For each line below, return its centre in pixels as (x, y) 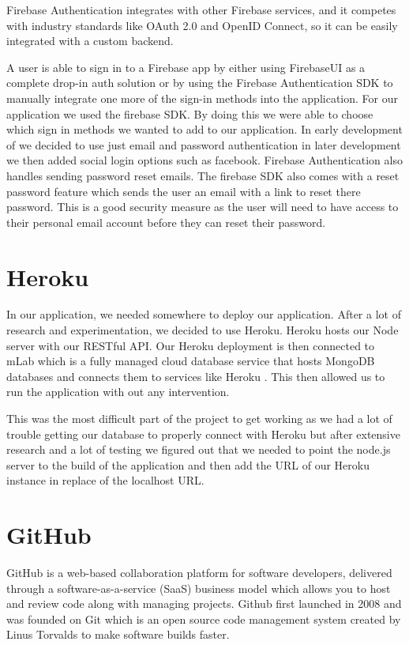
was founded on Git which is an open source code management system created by (204, 619)
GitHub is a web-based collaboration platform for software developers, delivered (199, 573)
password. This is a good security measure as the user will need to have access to (203, 207)
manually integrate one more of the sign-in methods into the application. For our (202, 98)
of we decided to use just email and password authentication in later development (204, 144)
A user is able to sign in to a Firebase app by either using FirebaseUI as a (186, 67)
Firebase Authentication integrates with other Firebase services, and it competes (201, 9)
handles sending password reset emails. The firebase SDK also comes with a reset (203, 175)
